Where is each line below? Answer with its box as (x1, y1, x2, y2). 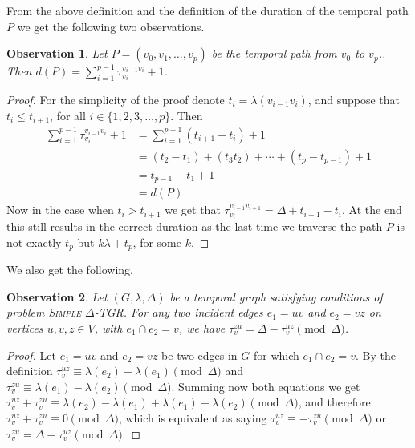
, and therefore (298, 394, 371, 410)
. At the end (342, 201, 402, 218)
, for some (132, 233, 181, 250)
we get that (165, 201, 221, 218)
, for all (50, 107, 86, 123)
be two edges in (161, 346, 238, 363)
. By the (355, 346, 396, 363)
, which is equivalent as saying (118, 410, 267, 426)
